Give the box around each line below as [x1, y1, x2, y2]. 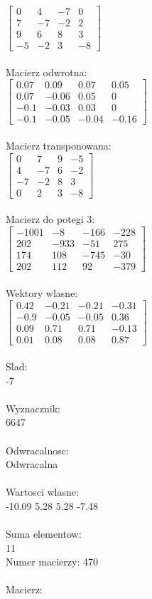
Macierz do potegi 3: [6, 212, 95, 226]
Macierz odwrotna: [6, 64, 87, 79]
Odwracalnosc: [6, 442, 69, 457]
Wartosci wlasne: [6, 484, 79, 499]
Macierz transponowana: [6, 138, 112, 153]
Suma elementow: [6, 526, 82, 541]
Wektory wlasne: [6, 285, 78, 300]
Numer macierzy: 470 [6, 554, 98, 569]
